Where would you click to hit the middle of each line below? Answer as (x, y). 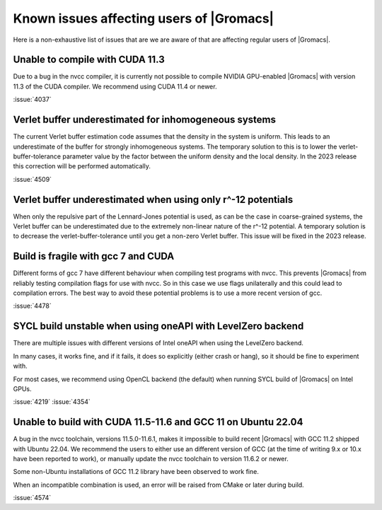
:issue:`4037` (33, 100)
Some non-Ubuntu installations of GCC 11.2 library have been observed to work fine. (136, 472)
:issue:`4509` (33, 179)
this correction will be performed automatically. (82, 166)
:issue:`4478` (33, 306)
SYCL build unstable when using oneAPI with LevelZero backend (158, 326)
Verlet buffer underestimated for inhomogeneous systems (144, 120)
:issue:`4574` (32, 498)
